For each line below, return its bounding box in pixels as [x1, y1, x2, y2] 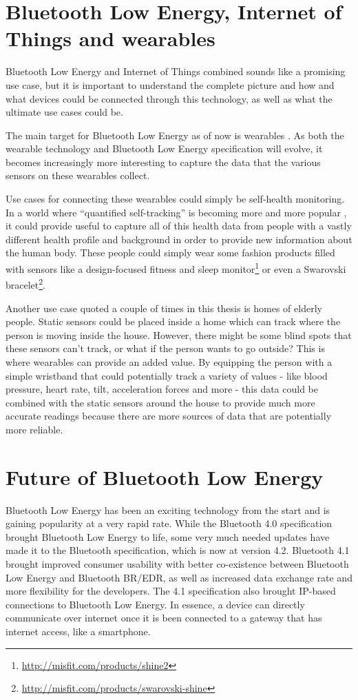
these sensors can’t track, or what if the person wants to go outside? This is [6, 341, 325, 356]
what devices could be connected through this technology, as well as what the [6, 91, 333, 105]
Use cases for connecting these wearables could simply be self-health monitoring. [6, 192, 345, 206]
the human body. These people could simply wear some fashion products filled [6, 245, 335, 260]
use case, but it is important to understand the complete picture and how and [6, 77, 335, 92]
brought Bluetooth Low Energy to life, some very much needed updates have [6, 529, 330, 544]
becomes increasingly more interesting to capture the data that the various [6, 154, 321, 169]
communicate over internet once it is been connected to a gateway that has [6, 610, 322, 625]
